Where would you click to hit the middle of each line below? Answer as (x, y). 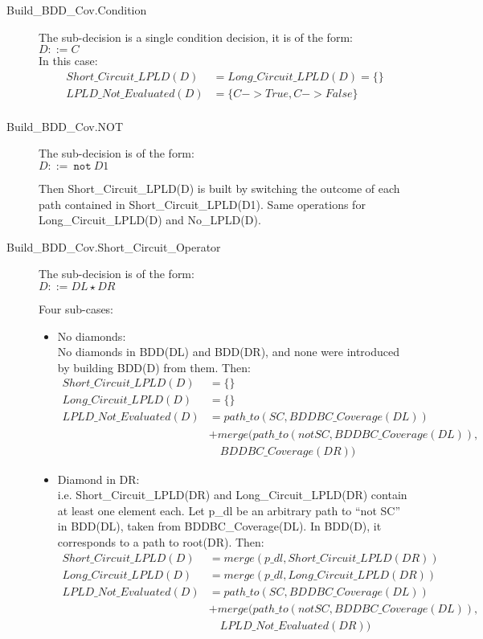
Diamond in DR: (98, 479)
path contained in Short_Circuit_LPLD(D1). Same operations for (202, 204)
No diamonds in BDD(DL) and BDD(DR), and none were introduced (229, 352)
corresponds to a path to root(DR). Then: (161, 541)
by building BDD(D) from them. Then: (154, 367)
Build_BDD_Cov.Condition (77, 10)
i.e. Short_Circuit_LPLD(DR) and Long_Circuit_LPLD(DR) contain (232, 495)
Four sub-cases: (76, 309)
